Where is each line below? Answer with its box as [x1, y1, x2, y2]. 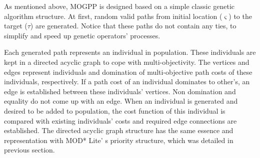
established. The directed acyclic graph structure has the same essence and [4, 125, 233, 136]
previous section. [4, 145, 55, 155]
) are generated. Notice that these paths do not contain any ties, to [30, 20, 236, 31]
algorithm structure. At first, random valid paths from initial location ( [4, 10, 222, 21]
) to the [228, 10, 252, 21]
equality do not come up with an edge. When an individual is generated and [4, 96, 238, 106]
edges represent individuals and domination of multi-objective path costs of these [4, 66, 252, 77]
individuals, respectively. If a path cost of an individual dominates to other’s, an [4, 76, 250, 87]
